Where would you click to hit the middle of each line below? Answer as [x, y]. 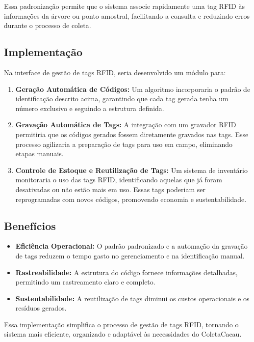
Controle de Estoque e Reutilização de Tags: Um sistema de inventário [131, 170]
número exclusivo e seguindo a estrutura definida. [90, 108]
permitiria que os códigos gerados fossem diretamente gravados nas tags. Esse [132, 134]
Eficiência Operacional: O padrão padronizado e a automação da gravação [131, 246]
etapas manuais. [39, 154]
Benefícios [30, 225]
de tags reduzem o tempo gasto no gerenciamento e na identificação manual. [130, 255]
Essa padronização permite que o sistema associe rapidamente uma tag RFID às [124, 6]
